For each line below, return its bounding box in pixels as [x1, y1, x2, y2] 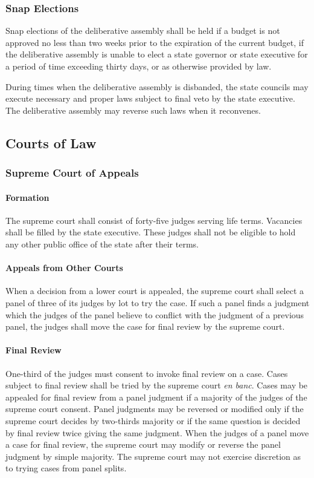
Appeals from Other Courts [5, 261, 123, 274]
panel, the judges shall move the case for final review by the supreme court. [5, 320, 285, 333]
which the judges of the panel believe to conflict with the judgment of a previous [5, 308, 304, 321]
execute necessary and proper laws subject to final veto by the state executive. [5, 92, 295, 105]
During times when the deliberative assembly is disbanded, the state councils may [5, 80, 309, 93]
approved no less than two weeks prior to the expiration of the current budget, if [5, 36, 304, 48]
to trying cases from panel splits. [5, 462, 127, 474]
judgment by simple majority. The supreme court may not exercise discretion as [5, 450, 301, 462]
